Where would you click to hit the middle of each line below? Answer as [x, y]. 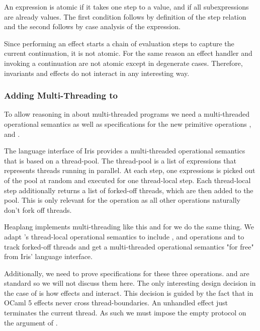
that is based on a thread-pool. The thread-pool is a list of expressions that [120, 160]
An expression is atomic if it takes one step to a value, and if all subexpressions [126, 7]
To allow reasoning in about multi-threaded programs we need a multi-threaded [127, 114]
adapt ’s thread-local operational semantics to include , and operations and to [124, 236]
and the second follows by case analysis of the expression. [92, 26]
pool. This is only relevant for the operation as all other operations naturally [122, 200]
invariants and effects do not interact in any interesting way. [97, 73]
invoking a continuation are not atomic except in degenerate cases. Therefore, [123, 63]
